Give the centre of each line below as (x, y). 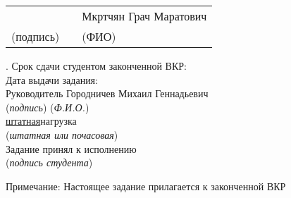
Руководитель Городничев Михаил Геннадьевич (107, 93)
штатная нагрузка (41, 121)
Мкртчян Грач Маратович (144, 16)
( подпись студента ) (49, 162)
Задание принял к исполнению (71, 148)
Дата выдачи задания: (52, 79)
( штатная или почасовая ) (62, 134)
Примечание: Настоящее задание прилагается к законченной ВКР (146, 186)
